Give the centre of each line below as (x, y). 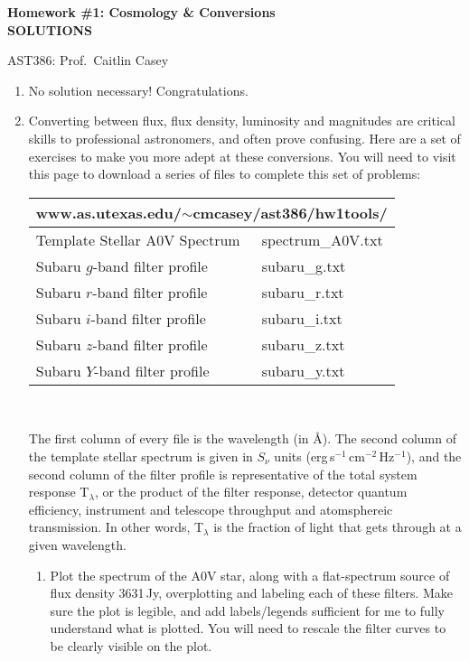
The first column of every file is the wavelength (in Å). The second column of (242, 438)
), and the (434, 456)
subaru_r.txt (303, 292)
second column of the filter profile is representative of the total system (223, 474)
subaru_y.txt (303, 370)
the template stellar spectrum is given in (141, 456)
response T (59, 492)
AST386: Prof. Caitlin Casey (88, 60)
